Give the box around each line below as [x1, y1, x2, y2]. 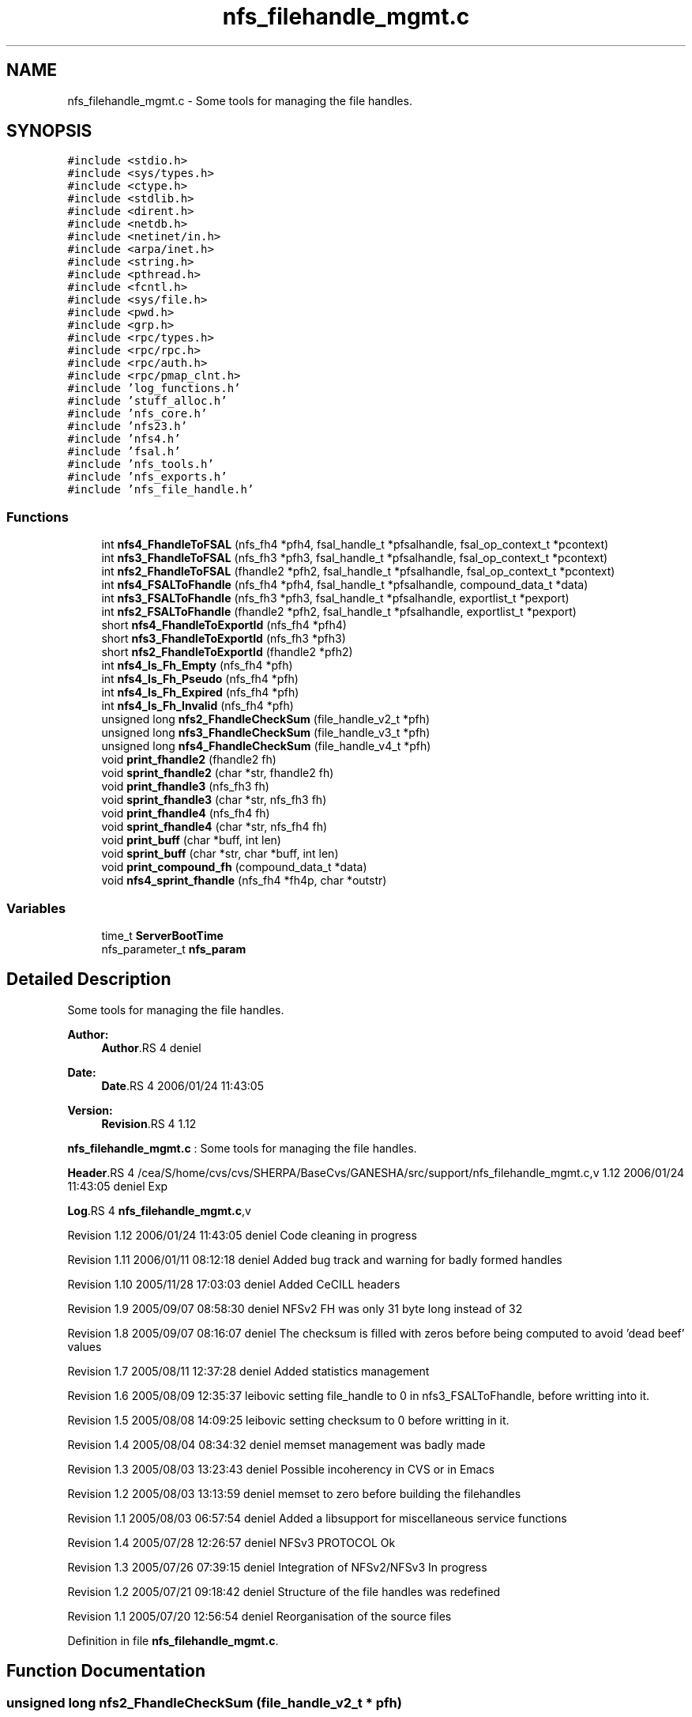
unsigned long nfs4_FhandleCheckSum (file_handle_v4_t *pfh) [101, 739, 431, 753]
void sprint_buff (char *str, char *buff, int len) [101, 847, 339, 861]
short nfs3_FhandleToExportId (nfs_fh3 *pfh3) [101, 632, 346, 646]
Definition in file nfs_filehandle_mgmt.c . [67, 1633, 279, 1647]
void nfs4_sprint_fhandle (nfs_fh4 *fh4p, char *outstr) [101, 874, 387, 888]
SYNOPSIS [6, 121, 92, 142]
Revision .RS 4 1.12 [101, 1116, 197, 1130]
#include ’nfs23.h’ [67, 420, 188, 433]
